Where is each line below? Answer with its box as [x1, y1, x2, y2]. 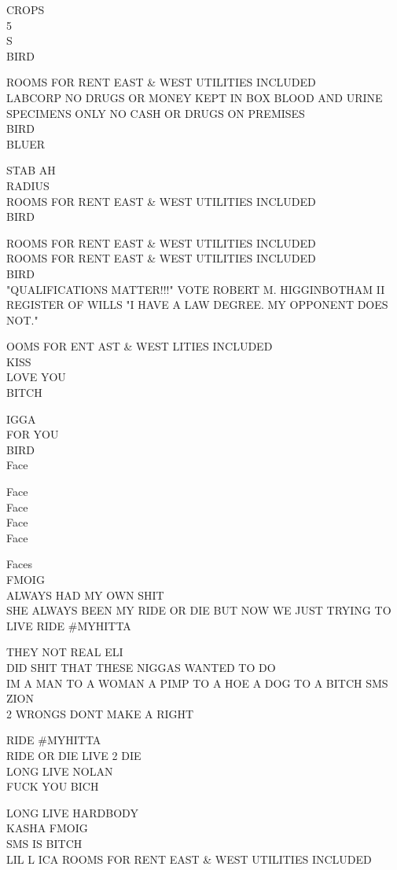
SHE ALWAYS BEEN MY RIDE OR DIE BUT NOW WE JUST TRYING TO [6, 602, 391, 619]
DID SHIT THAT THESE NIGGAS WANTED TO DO [6, 659, 276, 675]
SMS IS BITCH [6, 835, 83, 851]
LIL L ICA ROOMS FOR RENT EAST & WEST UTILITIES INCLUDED [6, 850, 372, 867]
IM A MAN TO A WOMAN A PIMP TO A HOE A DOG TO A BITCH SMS [6, 674, 388, 691]
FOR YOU [6, 426, 59, 442]
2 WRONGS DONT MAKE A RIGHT [6, 705, 194, 721]
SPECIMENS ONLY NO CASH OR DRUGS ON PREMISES [6, 105, 305, 121]
